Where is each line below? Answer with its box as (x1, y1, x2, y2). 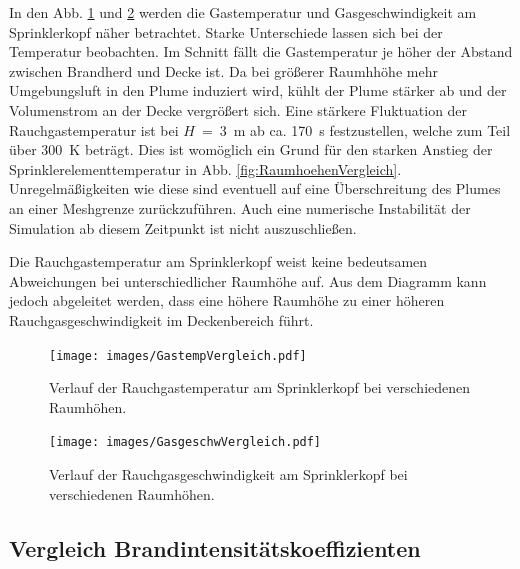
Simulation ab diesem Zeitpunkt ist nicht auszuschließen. (9, 217, 357, 238)
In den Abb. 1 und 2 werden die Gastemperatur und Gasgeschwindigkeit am (9, 2, 477, 22)
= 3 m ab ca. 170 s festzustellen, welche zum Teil (201, 119, 511, 140)
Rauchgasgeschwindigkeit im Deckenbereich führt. (9, 309, 314, 330)
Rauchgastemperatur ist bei (9, 119, 179, 140)
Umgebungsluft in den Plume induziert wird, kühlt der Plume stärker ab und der (9, 80, 507, 101)
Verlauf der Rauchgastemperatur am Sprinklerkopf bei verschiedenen (49, 377, 471, 398)
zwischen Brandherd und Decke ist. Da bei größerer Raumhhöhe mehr (9, 60, 438, 81)
